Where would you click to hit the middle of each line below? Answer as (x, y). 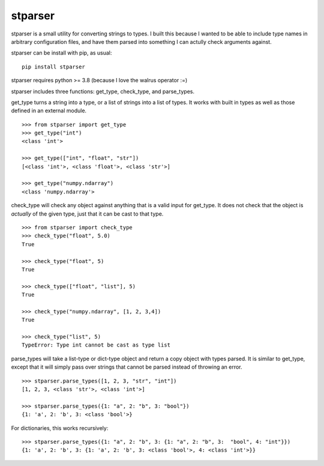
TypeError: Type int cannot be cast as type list (96, 345)
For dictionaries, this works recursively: (60, 428)
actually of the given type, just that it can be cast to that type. (87, 214)
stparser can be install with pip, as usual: (61, 53)
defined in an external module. (49, 110)
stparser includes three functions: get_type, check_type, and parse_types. (103, 91)
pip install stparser (53, 67)
